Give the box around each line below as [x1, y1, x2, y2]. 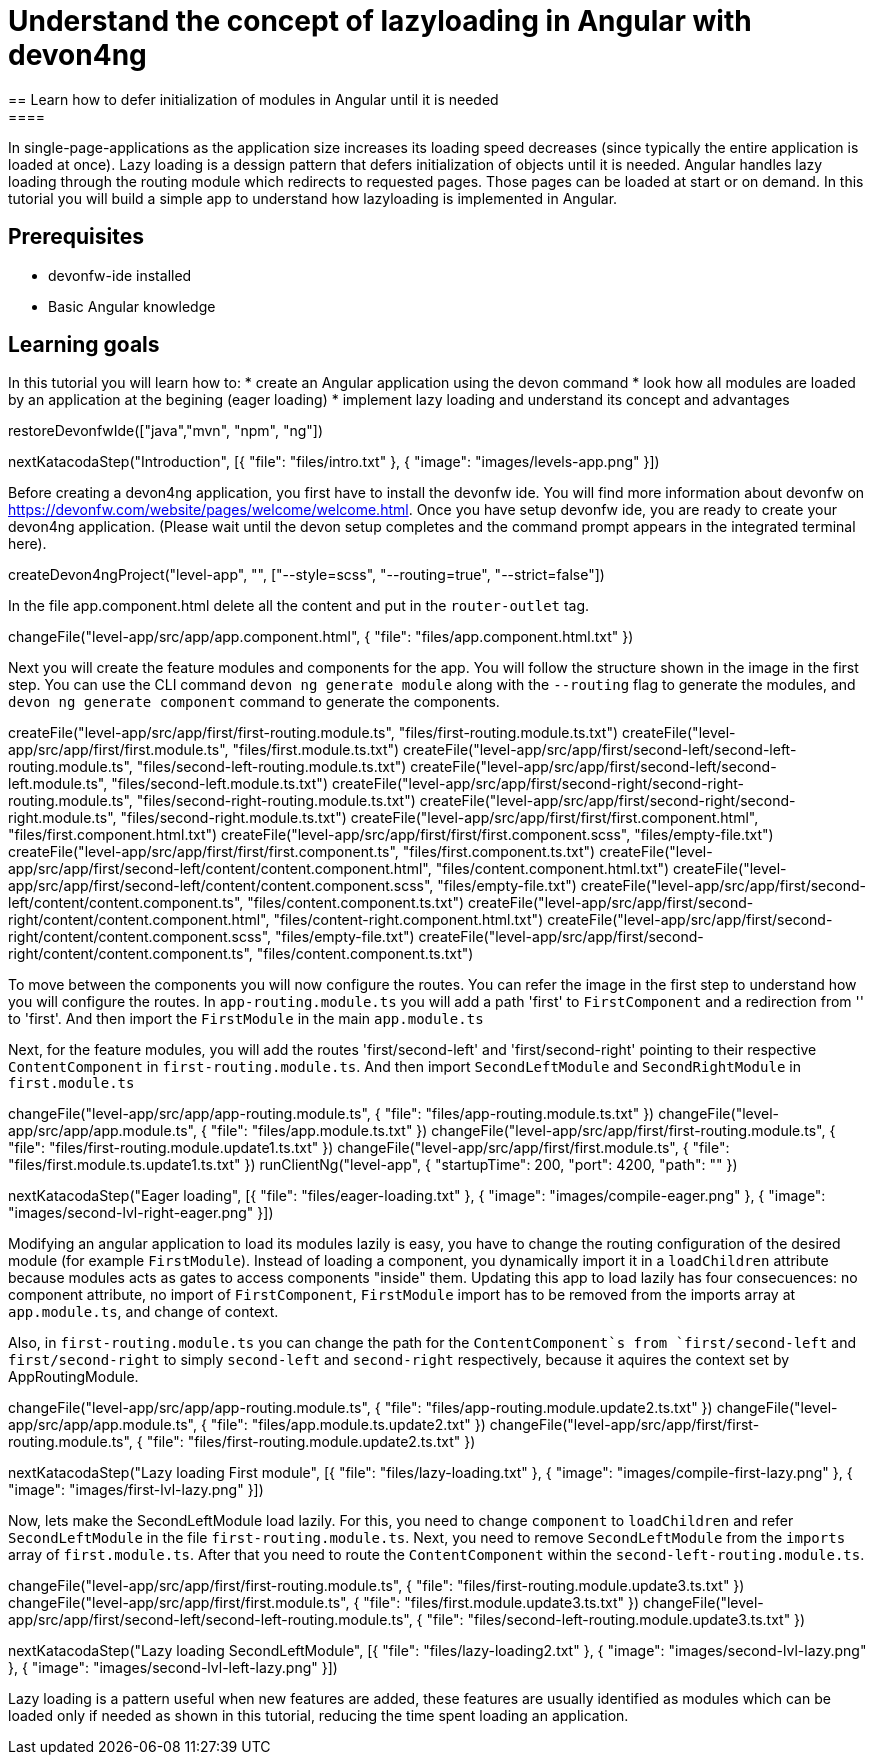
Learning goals [8, 332, 160, 358]
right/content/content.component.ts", [8, 945, 253, 963]
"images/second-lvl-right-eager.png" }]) [8, 1204, 274, 1222]
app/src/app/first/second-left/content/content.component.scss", [8, 877, 434, 895]
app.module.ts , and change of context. [8, 1303, 279, 1321]
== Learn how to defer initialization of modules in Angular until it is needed [8, 90, 499, 108]
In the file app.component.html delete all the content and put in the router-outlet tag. [8, 597, 590, 615]
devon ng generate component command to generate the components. [8, 693, 500, 711]
